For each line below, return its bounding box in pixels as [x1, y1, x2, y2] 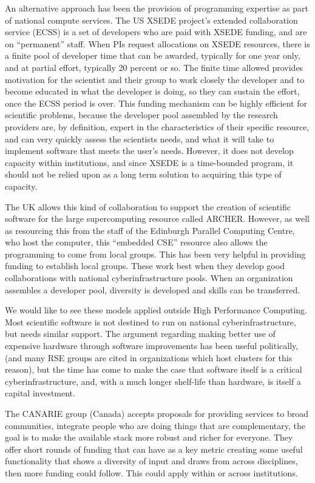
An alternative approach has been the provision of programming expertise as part [5, 2, 308, 14]
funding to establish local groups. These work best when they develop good [5, 259, 285, 272]
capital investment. [5, 387, 75, 399]
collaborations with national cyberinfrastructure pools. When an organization [5, 271, 293, 284]
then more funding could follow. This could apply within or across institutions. [5, 466, 298, 479]
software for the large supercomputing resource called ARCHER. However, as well [5, 212, 310, 225]
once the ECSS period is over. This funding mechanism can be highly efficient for [5, 96, 307, 109]
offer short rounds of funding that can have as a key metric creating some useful [5, 442, 303, 455]
